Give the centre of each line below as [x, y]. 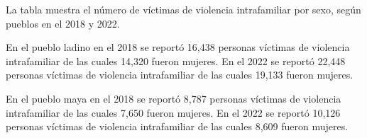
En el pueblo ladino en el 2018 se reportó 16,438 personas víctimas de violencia [178, 47]
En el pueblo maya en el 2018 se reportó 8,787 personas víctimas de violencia [174, 98]
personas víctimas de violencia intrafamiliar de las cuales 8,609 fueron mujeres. [177, 126]
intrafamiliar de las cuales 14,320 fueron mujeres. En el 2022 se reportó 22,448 [176, 61]
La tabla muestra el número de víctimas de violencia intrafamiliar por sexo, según [183, 9]
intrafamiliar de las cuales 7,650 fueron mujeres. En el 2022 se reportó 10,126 [173, 112]
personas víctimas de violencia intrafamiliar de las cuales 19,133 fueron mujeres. [180, 75]
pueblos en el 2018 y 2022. [63, 23]
